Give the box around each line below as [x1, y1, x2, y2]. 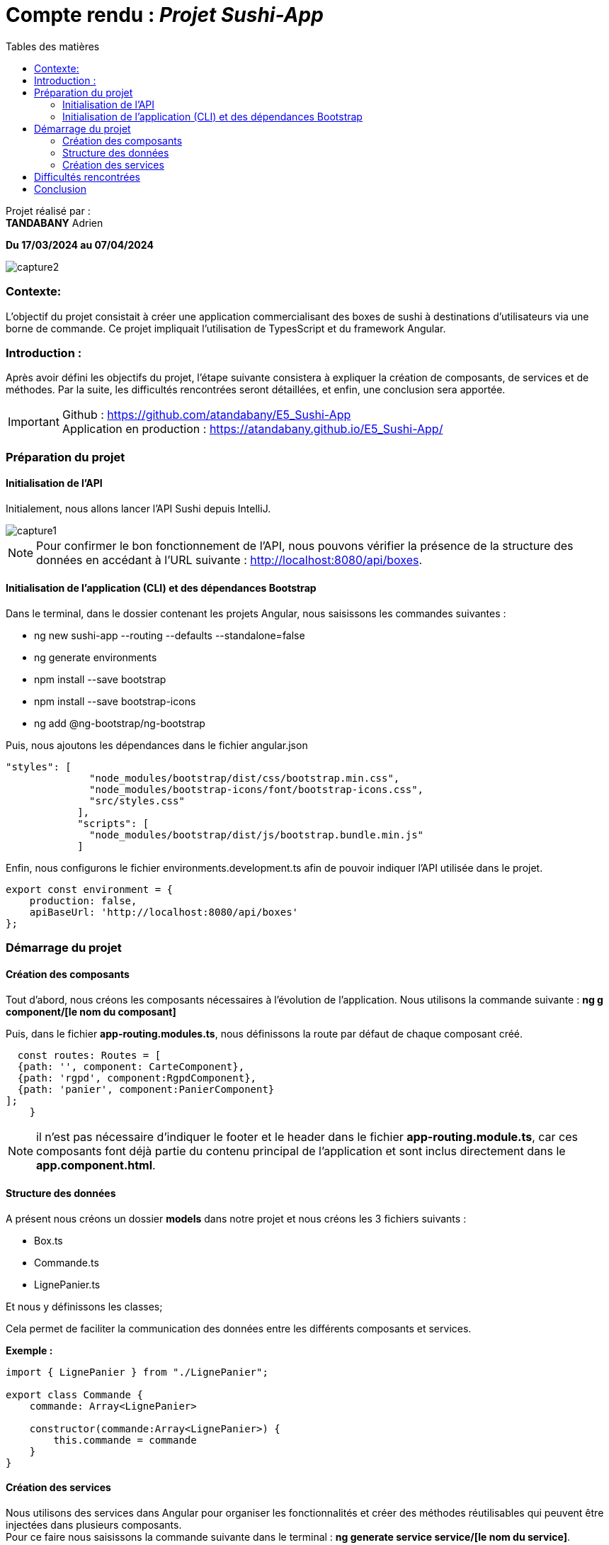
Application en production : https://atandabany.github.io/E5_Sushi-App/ [62, 422, 443, 437]
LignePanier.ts [34, 1278, 101, 1291]
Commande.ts [34, 1256, 99, 1269]
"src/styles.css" [89, 795, 185, 807]
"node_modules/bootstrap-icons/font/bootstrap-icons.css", [89, 784, 424, 796]
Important [8, 415, 59, 429]
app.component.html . [36, 1157, 156, 1172]
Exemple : [6, 1344, 53, 1356]
